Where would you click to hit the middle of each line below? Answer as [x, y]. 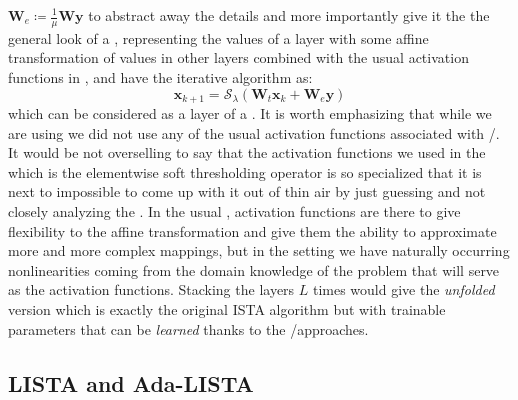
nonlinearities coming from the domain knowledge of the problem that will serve [254, 269]
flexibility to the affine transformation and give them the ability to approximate [252, 230]
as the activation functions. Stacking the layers [151, 289]
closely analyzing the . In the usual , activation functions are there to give [234, 211]
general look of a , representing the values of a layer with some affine [218, 37]
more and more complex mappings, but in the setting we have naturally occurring [259, 250]
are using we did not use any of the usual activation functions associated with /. [254, 132]
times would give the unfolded [403, 289]
